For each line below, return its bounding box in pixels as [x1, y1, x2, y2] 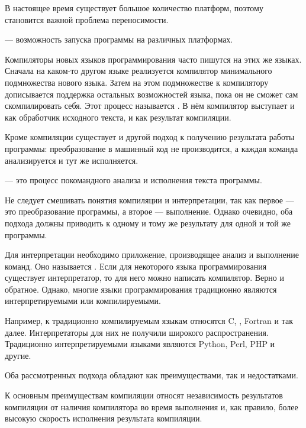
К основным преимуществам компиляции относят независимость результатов [5, 389, 283, 401]
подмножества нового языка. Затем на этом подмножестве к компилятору [5, 76, 269, 88]
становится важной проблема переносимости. [5, 13, 169, 25]
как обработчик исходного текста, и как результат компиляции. [5, 111, 231, 123]
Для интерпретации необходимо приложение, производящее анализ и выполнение [5, 248, 299, 261]
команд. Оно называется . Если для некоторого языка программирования [5, 260, 267, 272]
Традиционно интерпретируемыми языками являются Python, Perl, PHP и [5, 338, 275, 350]
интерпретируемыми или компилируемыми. [5, 294, 161, 307]
